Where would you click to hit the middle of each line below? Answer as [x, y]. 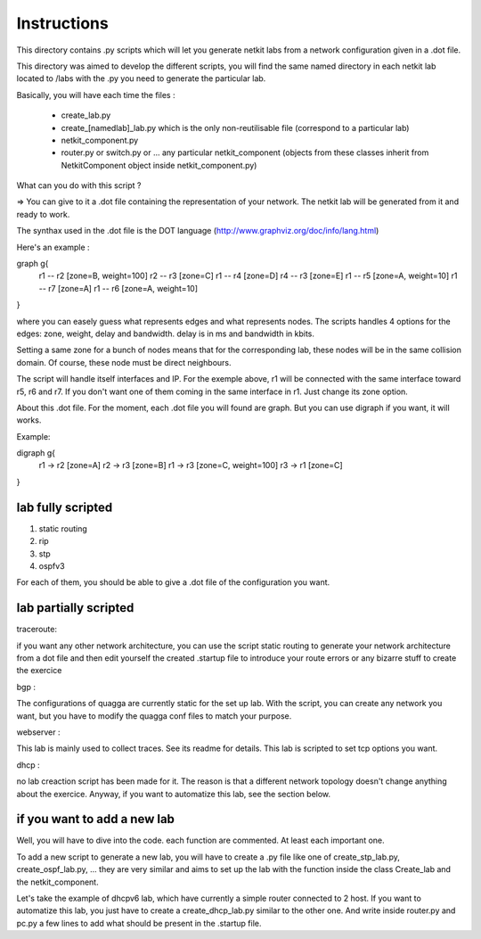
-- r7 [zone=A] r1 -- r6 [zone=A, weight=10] [118, 288]
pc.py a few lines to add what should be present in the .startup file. [139, 923]
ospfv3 [52, 565]
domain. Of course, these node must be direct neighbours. [124, 362]
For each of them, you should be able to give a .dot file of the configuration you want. [173, 582]
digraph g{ [36, 453]
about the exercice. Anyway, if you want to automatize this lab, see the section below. [174, 794]
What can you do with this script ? [79, 185]
